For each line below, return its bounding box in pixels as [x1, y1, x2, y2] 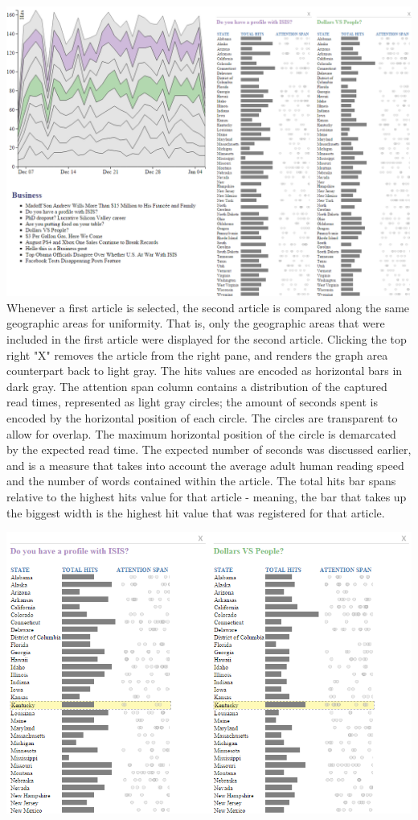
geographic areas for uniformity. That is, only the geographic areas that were [6, 315, 385, 332]
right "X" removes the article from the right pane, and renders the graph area [6, 346, 388, 363]
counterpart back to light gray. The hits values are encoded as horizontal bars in [6, 362, 403, 379]
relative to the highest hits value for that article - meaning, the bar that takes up [6, 488, 407, 505]
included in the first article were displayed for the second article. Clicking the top [6, 331, 407, 348]
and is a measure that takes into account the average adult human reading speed [6, 456, 404, 473]
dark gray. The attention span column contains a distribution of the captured [6, 377, 387, 394]
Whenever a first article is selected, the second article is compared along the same [6, 299, 410, 315]
